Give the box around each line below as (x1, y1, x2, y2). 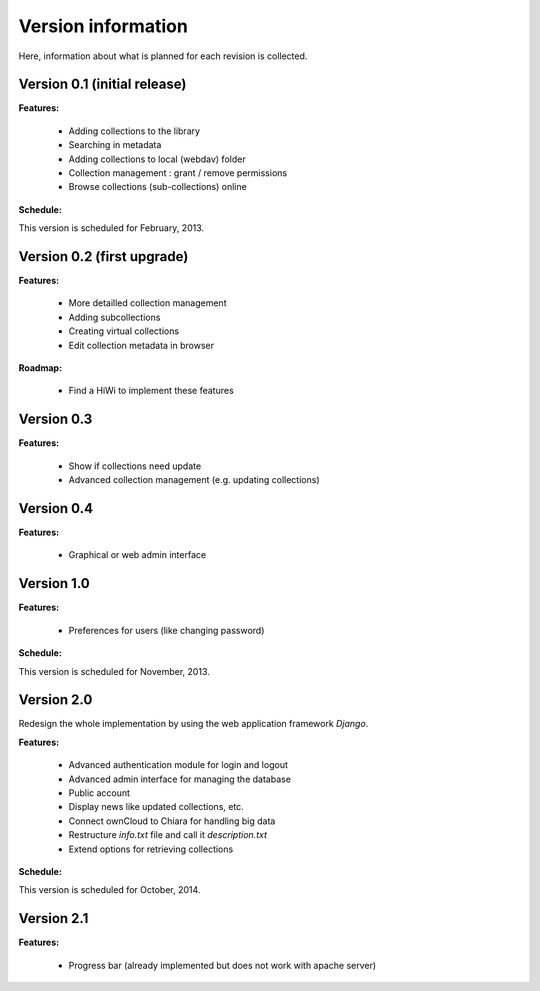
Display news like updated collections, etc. (68, 801, 244, 813)
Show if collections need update (68, 460, 202, 472)
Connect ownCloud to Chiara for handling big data (68, 815, 276, 827)
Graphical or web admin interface (68, 549, 207, 561)
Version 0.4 (18, 500, 94, 517)
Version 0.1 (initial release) (18, 76, 187, 93)
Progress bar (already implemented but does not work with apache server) (68, 959, 377, 971)
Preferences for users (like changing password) (68, 624, 265, 636)
